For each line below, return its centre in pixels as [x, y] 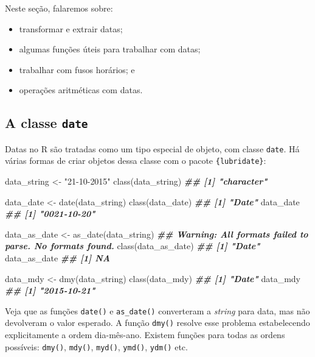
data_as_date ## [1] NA [57, 258]
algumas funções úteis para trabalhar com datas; [110, 49]
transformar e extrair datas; [71, 28]
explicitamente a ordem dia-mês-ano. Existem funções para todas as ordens [145, 335]
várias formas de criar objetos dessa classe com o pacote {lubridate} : [136, 161]
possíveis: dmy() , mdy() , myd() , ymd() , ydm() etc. [96, 346]
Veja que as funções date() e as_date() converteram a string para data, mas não [157, 310]
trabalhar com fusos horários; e [77, 69]
